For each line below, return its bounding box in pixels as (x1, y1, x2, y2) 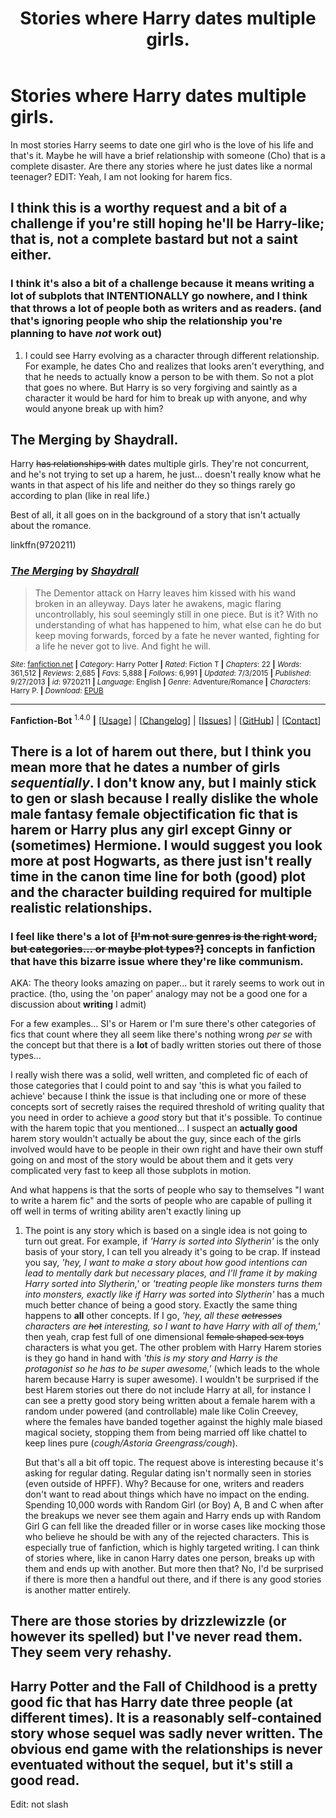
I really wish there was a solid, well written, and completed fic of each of (10, 1069, 308, 1081)
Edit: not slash (10, 1798, 69, 1811)
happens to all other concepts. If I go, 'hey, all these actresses (24, 1310, 283, 1322)
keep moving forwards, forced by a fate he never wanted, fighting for (34, 629, 320, 641)
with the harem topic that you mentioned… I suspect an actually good (10, 1122, 298, 1134)
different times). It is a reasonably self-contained (10, 1709, 322, 1726)
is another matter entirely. (24, 1584, 132, 1596)
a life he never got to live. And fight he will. (34, 640, 211, 652)
